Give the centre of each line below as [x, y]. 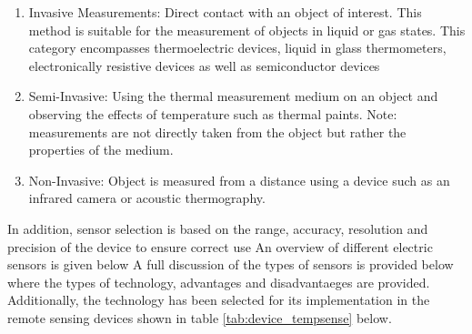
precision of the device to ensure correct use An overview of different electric [220, 246]
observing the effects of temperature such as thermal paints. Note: [213, 113]
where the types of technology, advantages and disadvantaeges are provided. [219, 282]
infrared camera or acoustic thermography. [147, 198]
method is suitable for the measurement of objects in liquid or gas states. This [247, 30]
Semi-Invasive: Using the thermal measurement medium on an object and [233, 96]
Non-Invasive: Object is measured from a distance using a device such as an [239, 180]
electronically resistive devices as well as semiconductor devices [204, 65]
